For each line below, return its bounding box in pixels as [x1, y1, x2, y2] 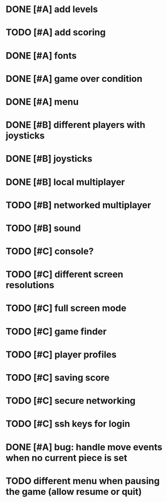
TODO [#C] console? [6, 246, 94, 257]
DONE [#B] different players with [6, 119, 146, 131]
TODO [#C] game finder [6, 326, 107, 337]
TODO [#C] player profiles [6, 349, 117, 360]
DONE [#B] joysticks [6, 153, 93, 165]
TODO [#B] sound [6, 222, 81, 234]
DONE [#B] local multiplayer [6, 176, 125, 188]
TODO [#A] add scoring [6, 27, 106, 38]
